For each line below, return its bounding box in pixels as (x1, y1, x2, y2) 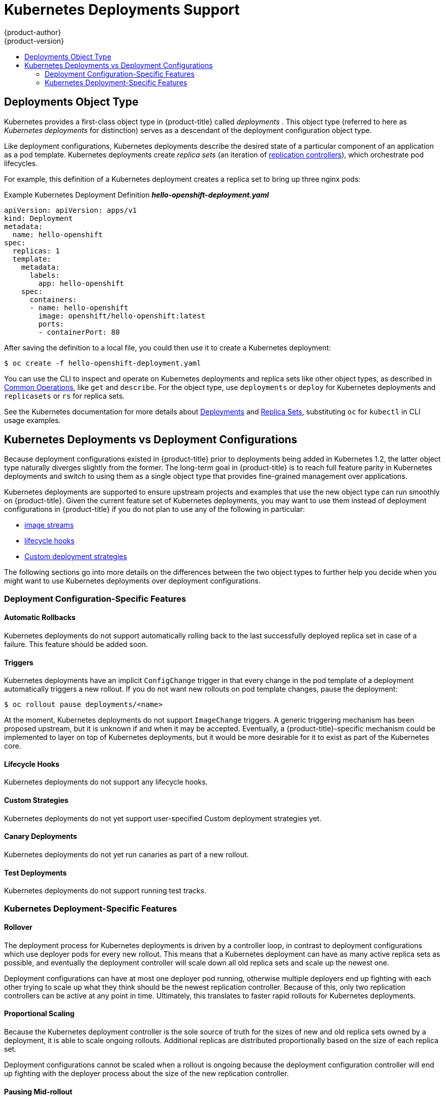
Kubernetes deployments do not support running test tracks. (4, 886, 206, 895)
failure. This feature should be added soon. (4, 640, 148, 649)
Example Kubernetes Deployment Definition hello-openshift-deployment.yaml (4, 190, 269, 199)
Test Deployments (4, 868, 67, 877)
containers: (29, 295, 77, 304)
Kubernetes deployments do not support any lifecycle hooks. (4, 778, 208, 787)
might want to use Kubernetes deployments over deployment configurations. (4, 576, 261, 586)
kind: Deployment (4, 214, 73, 222)
